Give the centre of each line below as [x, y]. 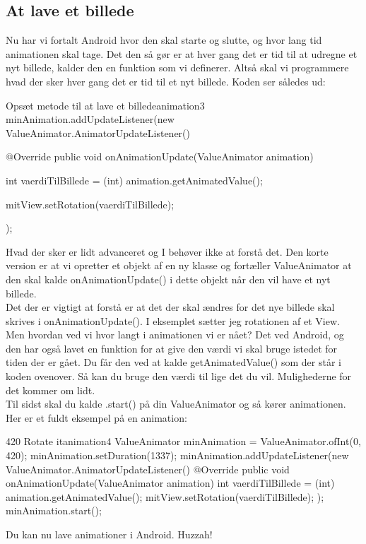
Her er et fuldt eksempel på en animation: [96, 417]
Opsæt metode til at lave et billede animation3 [105, 105]
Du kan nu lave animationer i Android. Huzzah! [109, 534]
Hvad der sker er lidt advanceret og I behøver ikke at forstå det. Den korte [167, 251]
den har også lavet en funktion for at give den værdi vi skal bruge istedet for [172, 348]
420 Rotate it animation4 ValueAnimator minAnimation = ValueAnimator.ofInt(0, [183, 441]
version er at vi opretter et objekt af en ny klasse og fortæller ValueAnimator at [179, 265]
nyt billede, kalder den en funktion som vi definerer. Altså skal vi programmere [177, 67]
